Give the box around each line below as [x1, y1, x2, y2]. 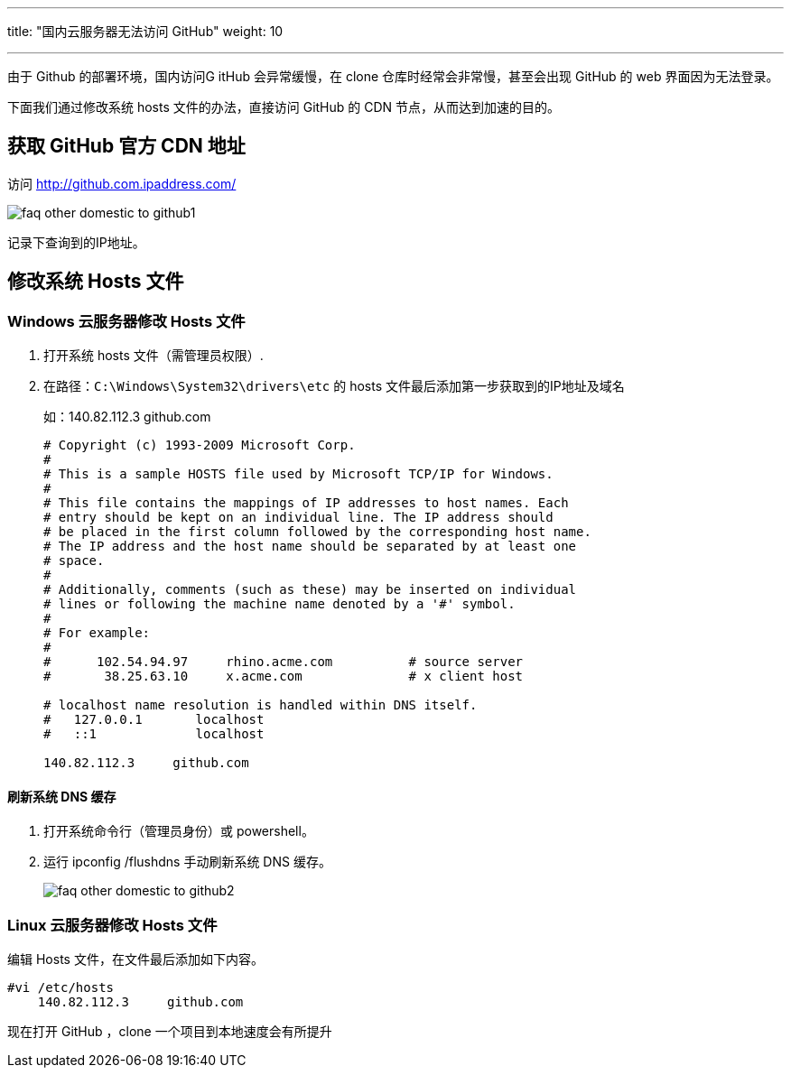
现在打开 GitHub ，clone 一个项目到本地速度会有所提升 [7, 1024, 332, 1040]
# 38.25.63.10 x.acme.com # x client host [43, 669, 524, 684]
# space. [43, 553, 105, 569]
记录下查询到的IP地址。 [7, 234, 145, 250]
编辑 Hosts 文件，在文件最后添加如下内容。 [7, 951, 264, 968]
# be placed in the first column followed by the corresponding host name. [43, 524, 591, 540]
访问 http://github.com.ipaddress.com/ [7, 175, 237, 191]
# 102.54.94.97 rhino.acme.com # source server [43, 654, 524, 670]
